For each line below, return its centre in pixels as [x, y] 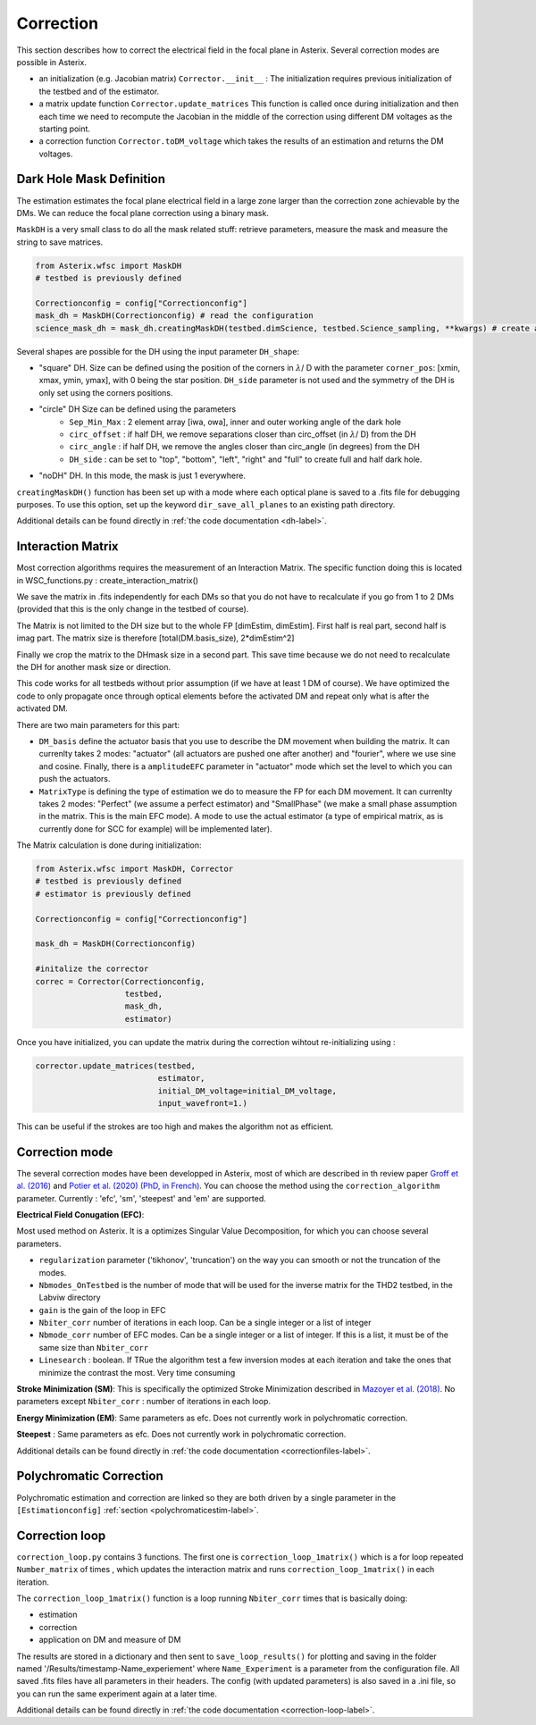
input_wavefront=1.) [202, 1103]
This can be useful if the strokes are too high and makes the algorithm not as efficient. [175, 1126]
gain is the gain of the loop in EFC [103, 1310]
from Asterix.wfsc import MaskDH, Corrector [134, 869]
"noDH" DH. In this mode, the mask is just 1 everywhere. [142, 476]
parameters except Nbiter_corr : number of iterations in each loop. [144, 1402]
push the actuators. [75, 779]
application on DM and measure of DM [110, 1640]
